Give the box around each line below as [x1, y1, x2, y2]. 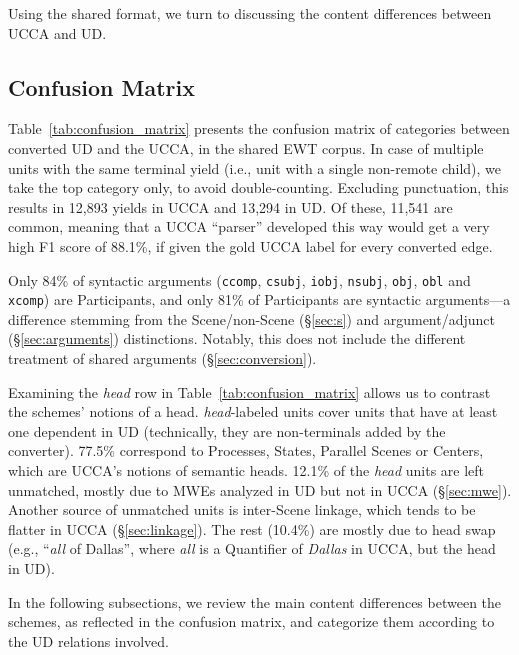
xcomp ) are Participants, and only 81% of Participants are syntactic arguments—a [8, 289, 511, 310]
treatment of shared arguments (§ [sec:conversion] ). [8, 348, 317, 369]
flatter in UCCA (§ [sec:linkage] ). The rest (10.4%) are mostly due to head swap [8, 518, 496, 539]
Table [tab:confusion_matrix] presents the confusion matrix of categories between [8, 118, 510, 139]
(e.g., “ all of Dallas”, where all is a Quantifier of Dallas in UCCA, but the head [8, 538, 496, 559]
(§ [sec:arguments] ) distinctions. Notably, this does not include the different [8, 328, 466, 349]
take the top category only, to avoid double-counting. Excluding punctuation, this [8, 177, 509, 198]
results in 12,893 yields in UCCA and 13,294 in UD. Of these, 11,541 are [8, 196, 453, 217]
